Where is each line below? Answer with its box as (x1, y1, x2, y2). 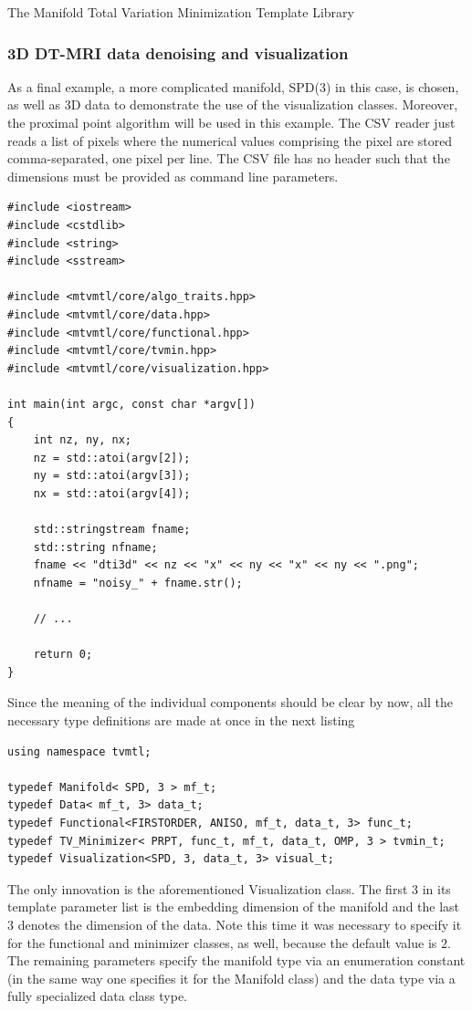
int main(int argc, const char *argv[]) (7, 397, 257, 411)
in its (422, 879, 451, 898)
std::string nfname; (33, 540, 158, 554)
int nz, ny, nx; (33, 433, 132, 447)
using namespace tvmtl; (7, 745, 152, 758)
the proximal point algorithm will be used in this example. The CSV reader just (7, 113, 456, 131)
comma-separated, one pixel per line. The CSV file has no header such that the (7, 149, 450, 168)
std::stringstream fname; (33, 523, 191, 537)
